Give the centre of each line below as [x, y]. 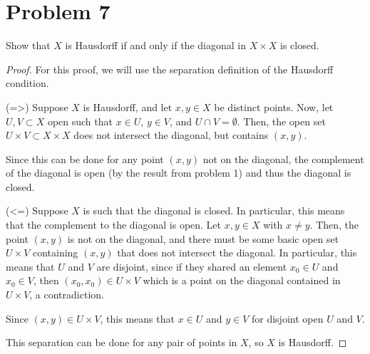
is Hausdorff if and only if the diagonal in [155, 45]
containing [55, 253]
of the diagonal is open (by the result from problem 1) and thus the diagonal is [179, 173]
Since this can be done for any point [85, 158]
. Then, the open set [281, 121]
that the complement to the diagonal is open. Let [114, 225]
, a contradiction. [67, 295]
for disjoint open [287, 318]
